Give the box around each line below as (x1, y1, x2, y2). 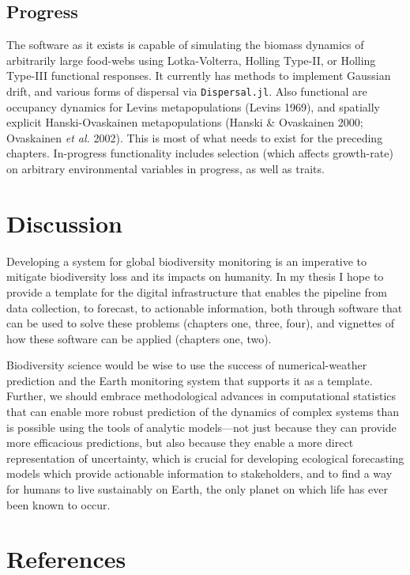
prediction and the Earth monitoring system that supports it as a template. (6, 372, 373, 388)
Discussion (6, 206, 122, 239)
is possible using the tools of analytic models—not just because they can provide (6, 418, 397, 435)
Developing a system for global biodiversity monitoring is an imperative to (6, 252, 367, 269)
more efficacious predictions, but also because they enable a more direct (6, 434, 354, 451)
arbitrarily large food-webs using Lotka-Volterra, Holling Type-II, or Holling (6, 51, 376, 68)
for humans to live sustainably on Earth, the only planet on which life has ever (6, 481, 388, 497)
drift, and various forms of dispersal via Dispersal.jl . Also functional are (6, 82, 367, 99)
